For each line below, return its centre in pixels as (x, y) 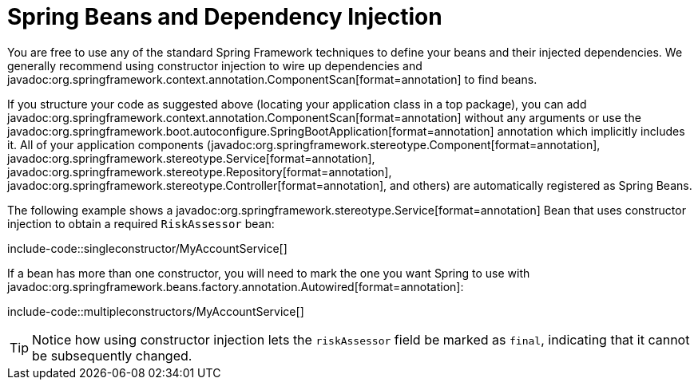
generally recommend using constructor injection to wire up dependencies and (215, 65)
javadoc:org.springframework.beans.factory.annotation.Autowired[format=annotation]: (236, 286)
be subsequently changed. (112, 355)
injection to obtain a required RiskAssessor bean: (141, 223)
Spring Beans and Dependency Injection (225, 17)
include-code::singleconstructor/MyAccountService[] (147, 248)
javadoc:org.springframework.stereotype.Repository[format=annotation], (200, 171)
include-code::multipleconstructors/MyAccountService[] (156, 311)
